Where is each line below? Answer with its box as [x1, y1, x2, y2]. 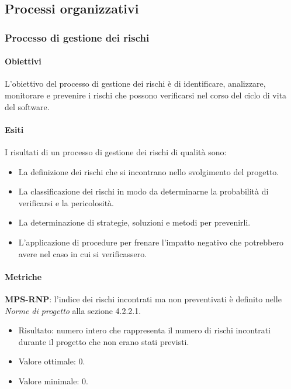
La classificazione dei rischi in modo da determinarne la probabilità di [18, 185, 269, 197]
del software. [5, 100, 50, 112]
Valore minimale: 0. [18, 374, 88, 387]
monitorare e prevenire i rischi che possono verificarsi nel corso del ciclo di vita [5, 89, 287, 101]
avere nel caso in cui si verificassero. [18, 247, 147, 260]
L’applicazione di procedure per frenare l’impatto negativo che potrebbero [18, 236, 283, 248]
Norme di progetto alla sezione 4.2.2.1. [5, 304, 141, 316]
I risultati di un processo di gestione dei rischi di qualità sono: [5, 146, 227, 158]
